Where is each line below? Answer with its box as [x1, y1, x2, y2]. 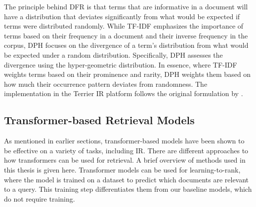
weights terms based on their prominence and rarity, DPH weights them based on [4, 69, 251, 79]
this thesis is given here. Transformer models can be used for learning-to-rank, [4, 164, 241, 174]
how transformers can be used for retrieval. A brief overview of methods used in [4, 155, 246, 165]
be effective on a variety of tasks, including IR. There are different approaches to [4, 145, 249, 155]
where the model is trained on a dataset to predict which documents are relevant [4, 174, 249, 184]
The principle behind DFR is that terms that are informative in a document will [4, 1, 248, 11]
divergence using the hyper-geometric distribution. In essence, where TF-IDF [4, 59, 237, 69]
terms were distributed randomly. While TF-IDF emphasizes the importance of [4, 21, 244, 31]
